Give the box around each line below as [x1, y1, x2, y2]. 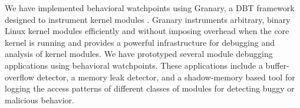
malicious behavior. [5, 93, 74, 106]
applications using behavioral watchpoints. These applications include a [5, 59, 263, 71]
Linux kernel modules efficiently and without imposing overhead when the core [5, 25, 289, 37]
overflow [5, 70, 34, 83]
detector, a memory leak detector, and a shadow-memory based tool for [37, 70, 295, 83]
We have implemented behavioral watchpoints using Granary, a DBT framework [5, 2, 295, 14]
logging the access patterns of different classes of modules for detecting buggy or [5, 82, 295, 95]
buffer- [265, 59, 289, 71]
